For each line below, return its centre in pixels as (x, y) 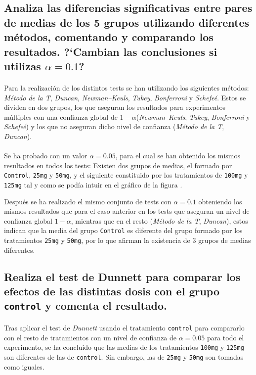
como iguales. (24, 366)
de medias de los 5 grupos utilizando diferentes (127, 22)
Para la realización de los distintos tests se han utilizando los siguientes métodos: (127, 87)
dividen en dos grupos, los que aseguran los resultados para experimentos (115, 107)
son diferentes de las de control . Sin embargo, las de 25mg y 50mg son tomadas (124, 356)
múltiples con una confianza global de (61, 117)
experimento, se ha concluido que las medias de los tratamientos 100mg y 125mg (124, 347)
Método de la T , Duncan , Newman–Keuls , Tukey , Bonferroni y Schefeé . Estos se (125, 97)
